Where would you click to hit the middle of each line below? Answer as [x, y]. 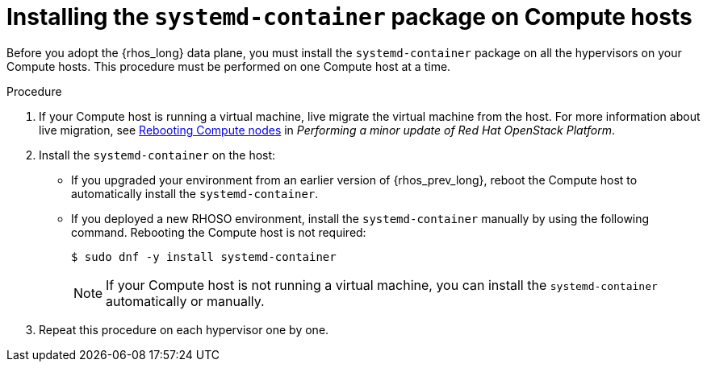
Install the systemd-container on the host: [157, 155]
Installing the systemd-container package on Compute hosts [349, 17]
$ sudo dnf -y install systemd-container [204, 256]
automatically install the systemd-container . [195, 193]
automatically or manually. [185, 301]
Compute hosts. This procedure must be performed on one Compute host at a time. [229, 66]
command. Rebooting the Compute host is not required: [219, 232]
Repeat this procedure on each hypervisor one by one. [184, 329]
